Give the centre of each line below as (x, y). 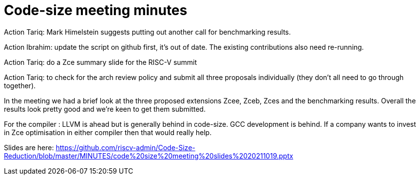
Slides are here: (29, 147)
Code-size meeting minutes (96, 10)
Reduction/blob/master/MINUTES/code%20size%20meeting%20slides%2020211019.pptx (149, 156)
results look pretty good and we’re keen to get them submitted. (105, 109)
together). (20, 85)
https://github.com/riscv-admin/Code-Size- (125, 147)
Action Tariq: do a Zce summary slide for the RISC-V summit (101, 62)
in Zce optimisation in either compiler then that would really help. (108, 132)
